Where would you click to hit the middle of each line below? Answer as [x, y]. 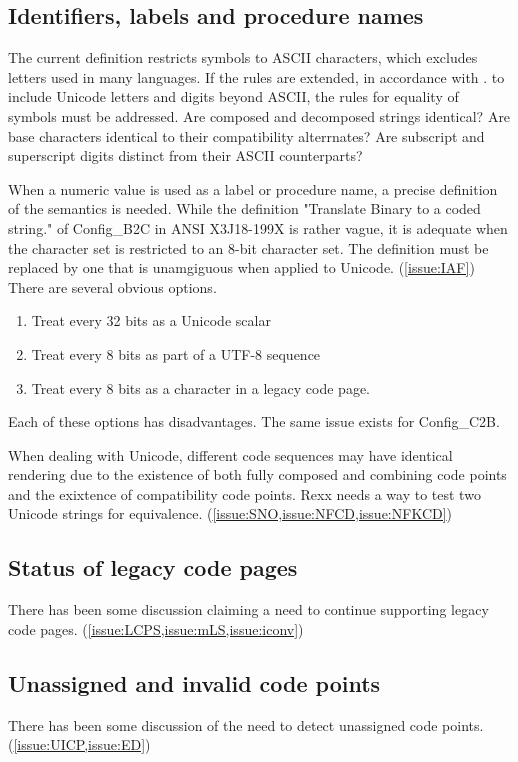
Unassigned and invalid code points [194, 682]
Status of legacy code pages [153, 567]
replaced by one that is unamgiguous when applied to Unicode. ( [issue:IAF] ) [241, 267]
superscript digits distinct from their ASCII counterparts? [185, 155]
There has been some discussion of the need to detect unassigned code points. [246, 724]
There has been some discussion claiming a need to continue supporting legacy [248, 609]
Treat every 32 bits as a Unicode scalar [151, 320]
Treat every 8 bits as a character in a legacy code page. [200, 387]
